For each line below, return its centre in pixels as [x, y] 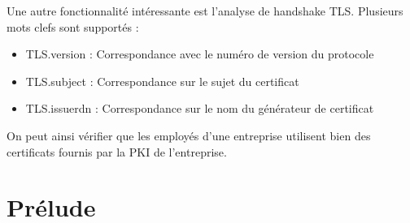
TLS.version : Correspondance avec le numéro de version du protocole [200, 54]
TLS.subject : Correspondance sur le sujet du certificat [162, 81]
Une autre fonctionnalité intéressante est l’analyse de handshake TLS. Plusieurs [205, 11]
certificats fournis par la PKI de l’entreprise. [117, 151]
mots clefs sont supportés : [73, 26]
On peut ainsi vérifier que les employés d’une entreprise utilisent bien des [189, 135]
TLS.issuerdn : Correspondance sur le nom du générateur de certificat [200, 108]
